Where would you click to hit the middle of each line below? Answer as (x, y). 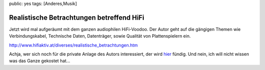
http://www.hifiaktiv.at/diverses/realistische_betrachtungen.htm (74, 45)
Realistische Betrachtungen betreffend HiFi (77, 17)
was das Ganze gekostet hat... (40, 61)
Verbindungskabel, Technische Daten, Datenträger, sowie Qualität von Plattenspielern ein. (100, 36)
